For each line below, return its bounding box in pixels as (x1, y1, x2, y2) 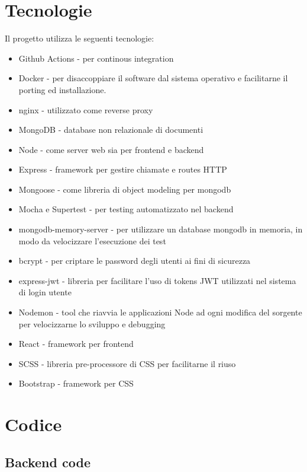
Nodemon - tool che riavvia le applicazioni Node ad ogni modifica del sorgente (18, 306, 302, 318)
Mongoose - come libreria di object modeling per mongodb (18, 183, 231, 195)
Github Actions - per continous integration (18, 52, 174, 64)
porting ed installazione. (18, 83, 106, 95)
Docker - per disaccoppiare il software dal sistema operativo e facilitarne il (18, 72, 288, 84)
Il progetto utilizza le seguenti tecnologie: (5, 32, 154, 44)
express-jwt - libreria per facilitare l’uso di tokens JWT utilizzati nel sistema (18, 274, 296, 286)
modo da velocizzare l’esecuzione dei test (18, 234, 166, 247)
